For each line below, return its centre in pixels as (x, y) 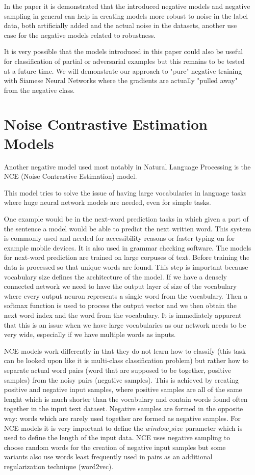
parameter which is (214, 428)
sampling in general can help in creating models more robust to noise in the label (126, 15)
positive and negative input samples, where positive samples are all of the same (123, 389)
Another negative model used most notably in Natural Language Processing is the (127, 166)
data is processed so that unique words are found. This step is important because (126, 267)
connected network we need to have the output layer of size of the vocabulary (120, 286)
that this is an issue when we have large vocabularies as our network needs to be (125, 324)
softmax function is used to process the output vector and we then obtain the (120, 305)
